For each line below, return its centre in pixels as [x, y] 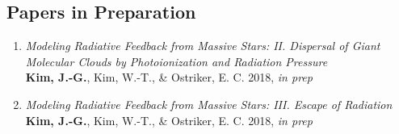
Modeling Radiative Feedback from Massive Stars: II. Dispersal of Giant [203, 46]
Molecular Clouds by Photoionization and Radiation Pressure [176, 61]
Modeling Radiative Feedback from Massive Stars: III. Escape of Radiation [209, 104]
